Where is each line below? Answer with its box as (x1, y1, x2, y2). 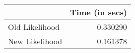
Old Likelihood (8, 21, 60, 32)
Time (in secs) (70, 6, 127, 18)
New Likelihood (8, 35, 63, 47)
